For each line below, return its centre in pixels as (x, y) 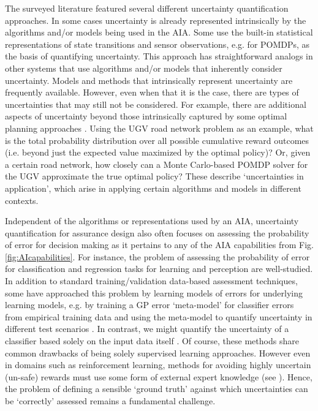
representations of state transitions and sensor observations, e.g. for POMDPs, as (157, 44)
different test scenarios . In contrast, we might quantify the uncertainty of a (147, 329)
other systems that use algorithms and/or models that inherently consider (144, 68)
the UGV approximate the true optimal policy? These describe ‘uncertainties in (154, 176)
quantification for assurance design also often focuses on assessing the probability (157, 232)
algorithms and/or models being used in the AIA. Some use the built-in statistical (159, 32)
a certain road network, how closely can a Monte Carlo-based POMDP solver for (157, 164)
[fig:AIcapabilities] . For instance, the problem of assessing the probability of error (157, 256)
